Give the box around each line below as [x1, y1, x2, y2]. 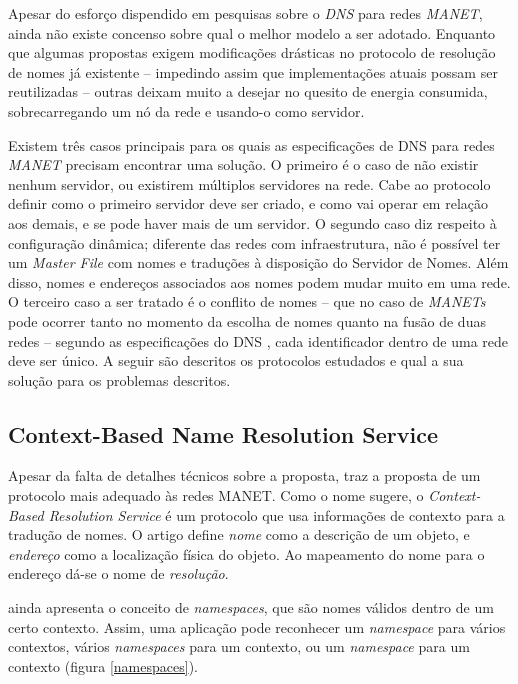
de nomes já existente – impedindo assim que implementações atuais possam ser [8, 61, 498, 82]
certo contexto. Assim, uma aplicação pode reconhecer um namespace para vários [8, 616, 506, 637]
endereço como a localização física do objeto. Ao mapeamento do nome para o [8, 543, 485, 564]
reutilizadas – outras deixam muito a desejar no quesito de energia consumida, [8, 81, 488, 102]
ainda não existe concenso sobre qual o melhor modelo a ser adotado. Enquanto [8, 22, 496, 43]
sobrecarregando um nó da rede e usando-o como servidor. [8, 100, 365, 121]
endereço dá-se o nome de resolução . [8, 563, 229, 584]
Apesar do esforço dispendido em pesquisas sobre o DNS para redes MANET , [8, 3, 483, 23]
